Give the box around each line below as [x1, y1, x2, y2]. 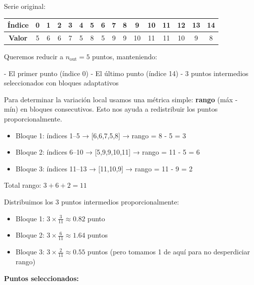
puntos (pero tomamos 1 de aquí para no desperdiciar [87, 246, 250, 257]
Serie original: [4, 1, 46, 11]
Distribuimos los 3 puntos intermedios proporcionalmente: [4, 196, 179, 206]
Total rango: [4, 180, 42, 190]
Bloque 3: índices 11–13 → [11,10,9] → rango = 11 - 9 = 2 [15, 163, 193, 173]
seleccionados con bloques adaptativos [4, 78, 119, 88]
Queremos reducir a [4, 51, 63, 62]
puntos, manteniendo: [92, 51, 157, 62]
